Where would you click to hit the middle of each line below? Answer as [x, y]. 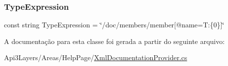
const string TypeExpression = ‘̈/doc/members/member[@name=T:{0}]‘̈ [114, 25]
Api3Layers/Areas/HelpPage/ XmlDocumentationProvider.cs [96, 57]
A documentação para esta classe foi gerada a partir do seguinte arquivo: [114, 41]
